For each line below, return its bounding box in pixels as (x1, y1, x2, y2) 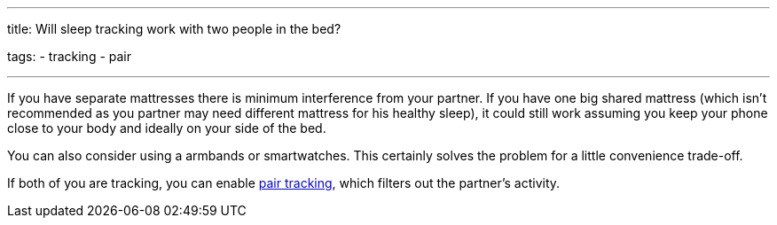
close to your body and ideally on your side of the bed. (7, 120, 326, 136)
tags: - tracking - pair (7, 49, 132, 64)
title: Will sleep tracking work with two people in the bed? (7, 21, 341, 36)
